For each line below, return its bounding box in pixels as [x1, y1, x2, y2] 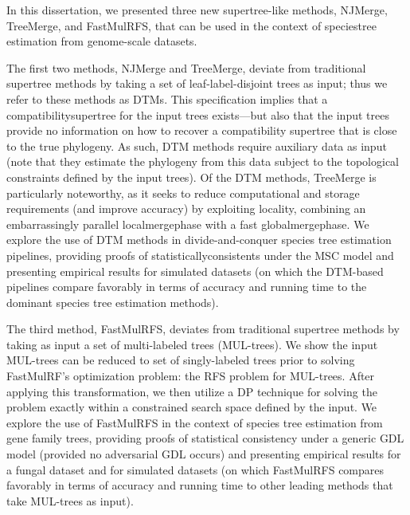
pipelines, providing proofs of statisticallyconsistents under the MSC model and [6, 246, 394, 263]
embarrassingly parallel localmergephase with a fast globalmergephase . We [6, 215, 369, 232]
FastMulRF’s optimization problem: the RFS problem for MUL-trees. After [6, 368, 375, 384]
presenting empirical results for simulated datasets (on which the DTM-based [6, 262, 384, 279]
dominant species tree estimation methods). [6, 293, 219, 310]
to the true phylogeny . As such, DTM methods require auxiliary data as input [6, 137, 387, 154]
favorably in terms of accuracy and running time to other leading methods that [6, 477, 393, 493]
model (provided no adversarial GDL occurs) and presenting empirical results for [6, 446, 401, 462]
